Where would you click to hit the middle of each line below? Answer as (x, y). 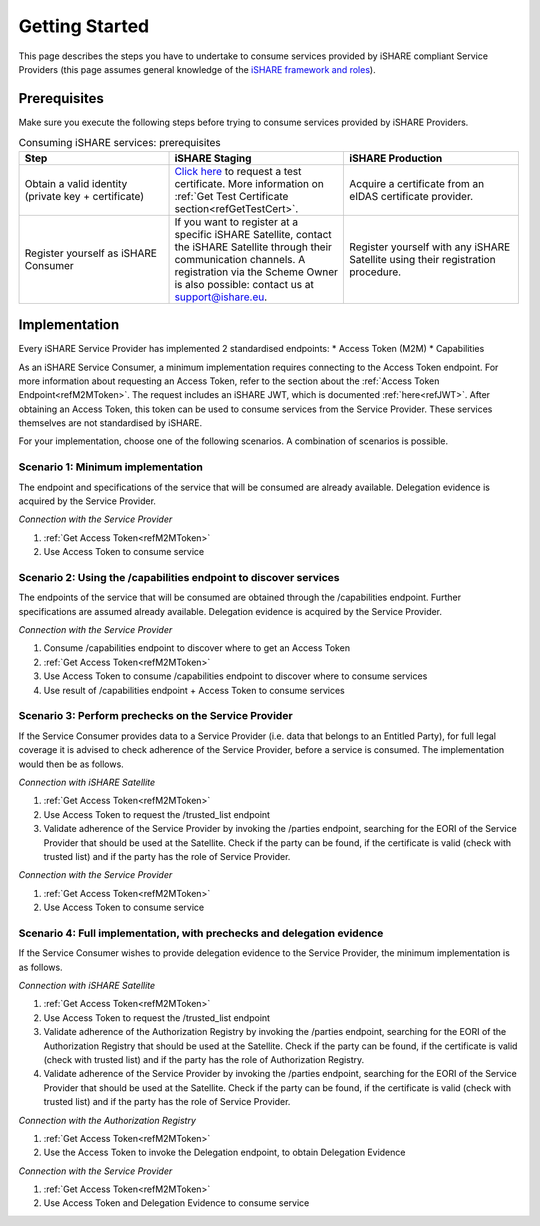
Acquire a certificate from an (417, 183)
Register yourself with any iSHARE (430, 247)
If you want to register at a (236, 222)
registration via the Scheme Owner (256, 272)
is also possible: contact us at (244, 284)
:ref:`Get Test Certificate (231, 196)
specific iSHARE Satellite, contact (253, 234)
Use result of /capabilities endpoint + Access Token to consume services (194, 690)
